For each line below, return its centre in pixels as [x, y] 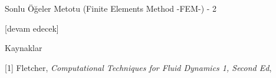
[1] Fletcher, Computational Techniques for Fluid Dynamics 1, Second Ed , [138, 67]
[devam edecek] [32, 28]
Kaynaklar [24, 48]
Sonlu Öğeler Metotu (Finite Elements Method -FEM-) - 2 [111, 8]
